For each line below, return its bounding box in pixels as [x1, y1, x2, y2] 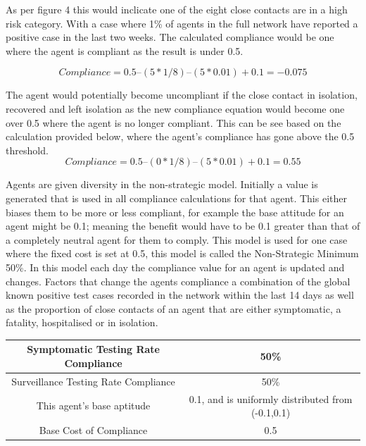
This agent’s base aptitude [36, 398, 151, 413]
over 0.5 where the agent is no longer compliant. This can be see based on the [6, 115, 341, 130]
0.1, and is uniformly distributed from [189, 391, 353, 406]
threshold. [6, 142, 49, 157]
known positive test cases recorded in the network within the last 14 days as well [6, 287, 354, 302]
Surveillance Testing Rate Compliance [11, 373, 175, 388]
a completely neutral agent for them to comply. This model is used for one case [6, 232, 348, 247]
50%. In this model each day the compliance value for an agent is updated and [6, 259, 345, 274]
